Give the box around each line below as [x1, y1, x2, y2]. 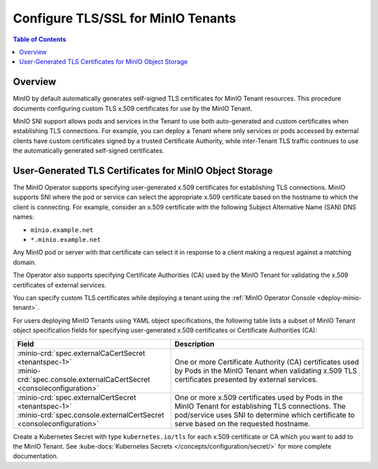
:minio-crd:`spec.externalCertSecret [17, 393, 136, 402]
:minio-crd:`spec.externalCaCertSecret [17, 348, 146, 358]
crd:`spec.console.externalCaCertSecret [17, 374, 150, 384]
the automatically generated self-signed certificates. [13, 147, 164, 155]
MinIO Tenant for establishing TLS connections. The [174, 401, 346, 411]
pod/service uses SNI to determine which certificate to [174, 410, 355, 420]
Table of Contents [13, 35, 66, 43]
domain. [13, 258, 36, 266]
